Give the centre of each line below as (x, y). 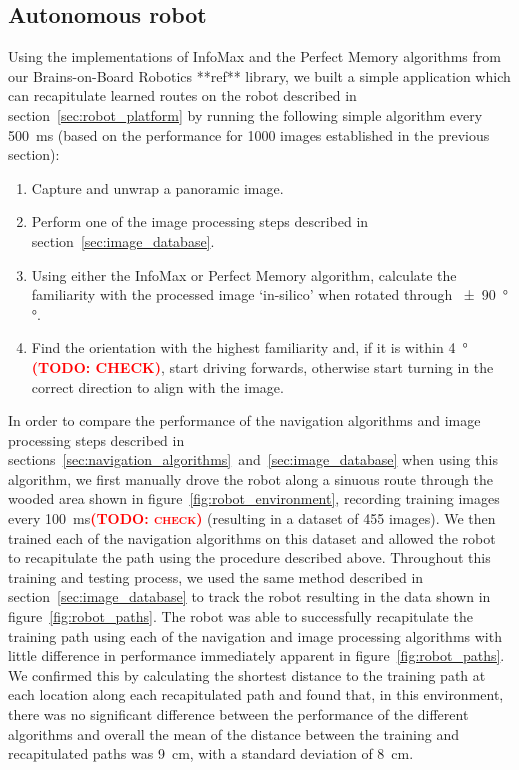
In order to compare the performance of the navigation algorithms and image (244, 420)
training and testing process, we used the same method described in (216, 576)
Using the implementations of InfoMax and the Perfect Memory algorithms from (254, 56)
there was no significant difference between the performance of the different (238, 714)
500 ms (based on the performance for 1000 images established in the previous (249, 134)
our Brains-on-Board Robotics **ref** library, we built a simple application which (259, 75)
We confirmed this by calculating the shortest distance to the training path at (247, 674)
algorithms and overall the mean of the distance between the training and (233, 733)
